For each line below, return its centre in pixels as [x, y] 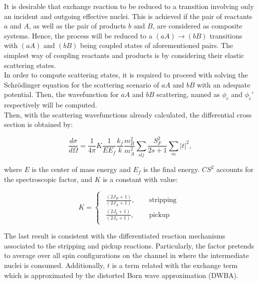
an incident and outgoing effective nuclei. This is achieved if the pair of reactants [128, 16]
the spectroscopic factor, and [48, 179]
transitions [226, 35]
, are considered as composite [197, 26]
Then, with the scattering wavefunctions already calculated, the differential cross [128, 114]
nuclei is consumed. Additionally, [55, 265]
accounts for [235, 169]
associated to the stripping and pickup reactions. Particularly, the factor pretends [129, 245]
